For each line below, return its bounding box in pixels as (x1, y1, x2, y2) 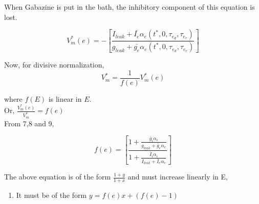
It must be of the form (16, 190, 87, 200)
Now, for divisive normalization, (4, 59, 104, 70)
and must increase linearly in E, (128, 171, 228, 182)
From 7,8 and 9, (4, 118, 54, 128)
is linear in (48, 93, 82, 104)
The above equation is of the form (4, 171, 111, 182)
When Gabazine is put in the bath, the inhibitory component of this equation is (4, 2, 255, 12)
